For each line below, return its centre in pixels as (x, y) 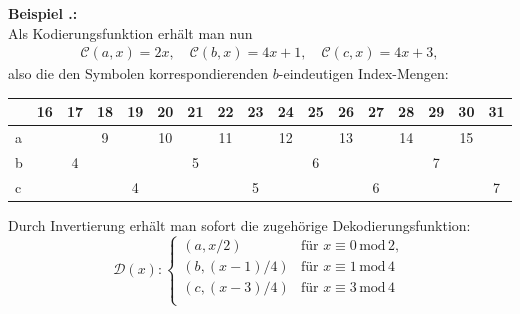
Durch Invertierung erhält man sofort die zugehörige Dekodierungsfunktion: (239, 224)
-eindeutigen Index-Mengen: (363, 73)
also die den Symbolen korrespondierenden (138, 73)
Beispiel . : (43, 13)
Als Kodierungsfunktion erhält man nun (130, 32)
